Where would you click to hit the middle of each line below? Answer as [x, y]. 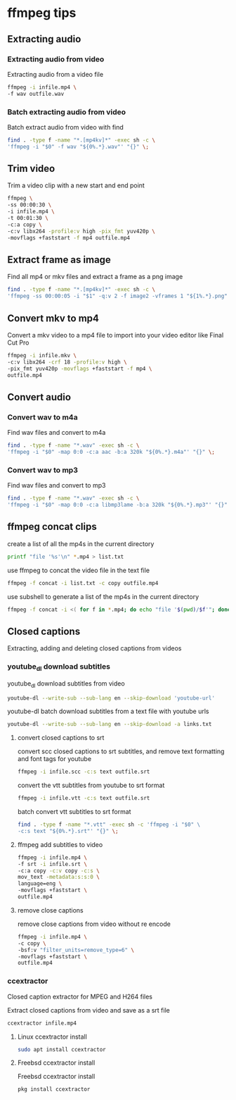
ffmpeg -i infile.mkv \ [42, 355]
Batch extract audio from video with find [66, 127]
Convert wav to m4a [43, 417]
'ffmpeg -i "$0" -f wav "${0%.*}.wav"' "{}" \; [78, 147]
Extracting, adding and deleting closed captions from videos [94, 648]
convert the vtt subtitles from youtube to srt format [91, 785]
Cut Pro [18, 342]
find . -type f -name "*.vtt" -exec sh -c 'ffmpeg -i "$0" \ [109, 825]
